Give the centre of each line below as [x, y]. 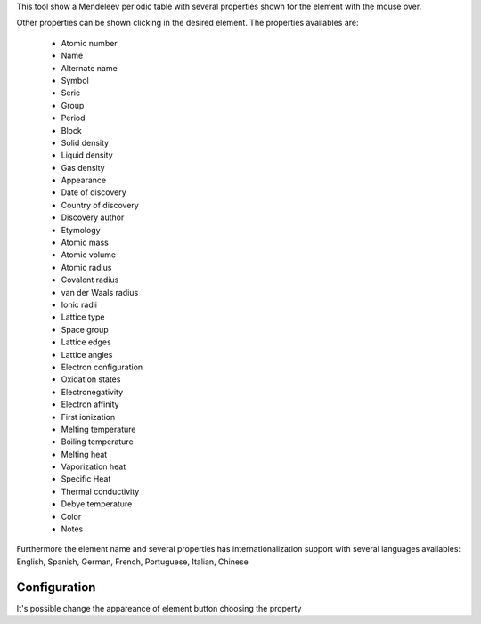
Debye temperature [97, 504]
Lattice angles [87, 354]
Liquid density [87, 155]
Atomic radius [86, 267]
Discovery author [93, 217]
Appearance [84, 180]
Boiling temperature [97, 442]
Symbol [75, 80]
